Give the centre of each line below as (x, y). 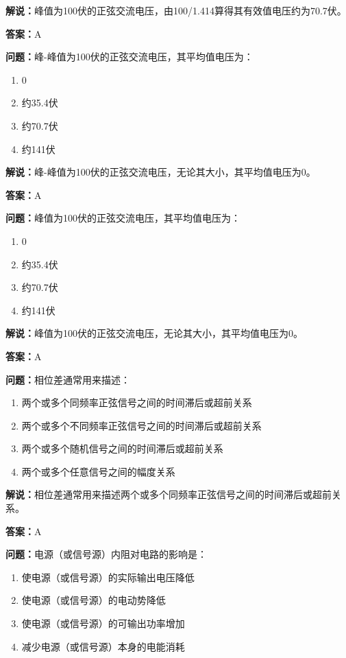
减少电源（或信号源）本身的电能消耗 (103, 646)
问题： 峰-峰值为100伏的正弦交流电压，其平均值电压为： (129, 57)
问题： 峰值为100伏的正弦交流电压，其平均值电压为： (123, 218)
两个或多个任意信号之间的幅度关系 (98, 471)
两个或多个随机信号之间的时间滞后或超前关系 (122, 448)
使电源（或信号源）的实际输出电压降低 (108, 577)
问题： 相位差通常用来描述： (68, 379)
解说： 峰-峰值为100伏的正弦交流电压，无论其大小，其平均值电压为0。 (161, 172)
